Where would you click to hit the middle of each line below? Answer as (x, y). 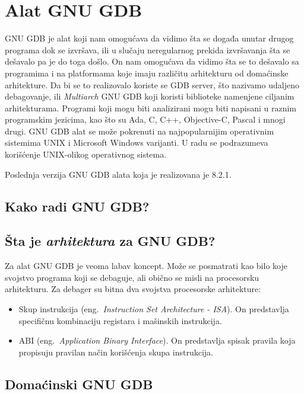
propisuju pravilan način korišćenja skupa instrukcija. (116, 352)
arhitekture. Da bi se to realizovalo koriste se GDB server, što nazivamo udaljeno (152, 84)
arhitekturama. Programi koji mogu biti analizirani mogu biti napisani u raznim (151, 108)
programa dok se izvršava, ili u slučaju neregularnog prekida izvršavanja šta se (148, 49)
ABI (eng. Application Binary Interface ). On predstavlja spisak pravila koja (157, 340)
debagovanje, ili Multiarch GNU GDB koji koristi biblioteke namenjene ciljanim (150, 96)
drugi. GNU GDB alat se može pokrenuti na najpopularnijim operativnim (140, 131)
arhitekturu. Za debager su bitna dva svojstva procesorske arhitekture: (133, 289)
